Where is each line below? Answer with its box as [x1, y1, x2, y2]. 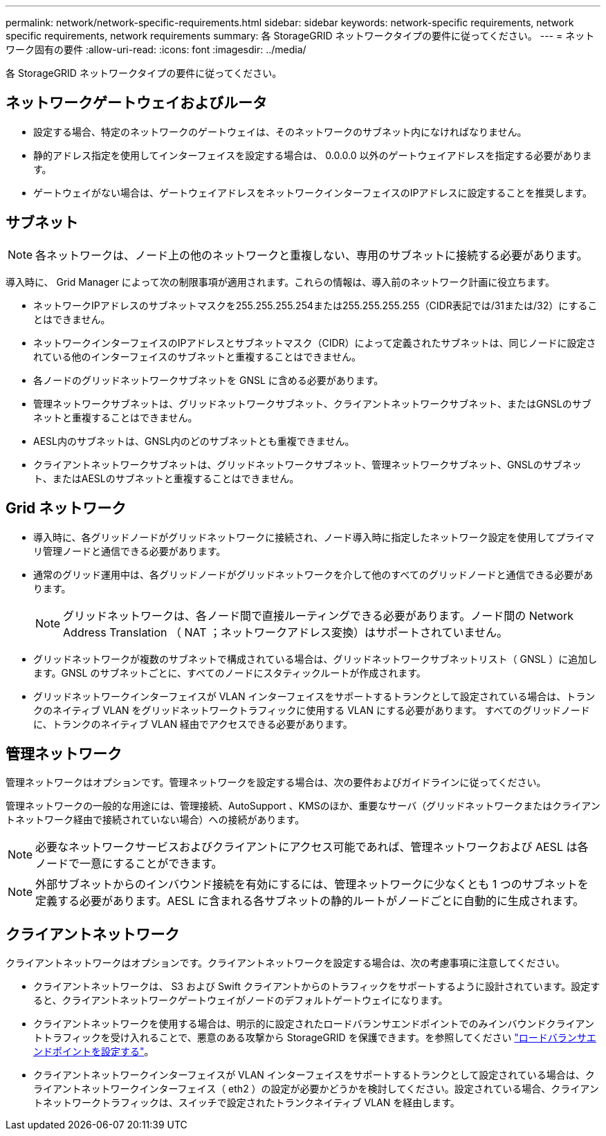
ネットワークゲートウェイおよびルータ [6, 94, 267, 112]
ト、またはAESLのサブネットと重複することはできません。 [33, 472, 300, 484]
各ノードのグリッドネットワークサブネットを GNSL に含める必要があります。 [33, 374, 384, 386]
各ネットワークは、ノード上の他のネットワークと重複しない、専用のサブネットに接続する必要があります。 [35, 248, 588, 262]
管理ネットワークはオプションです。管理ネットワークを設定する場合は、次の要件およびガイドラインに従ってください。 [6, 776, 547, 789]
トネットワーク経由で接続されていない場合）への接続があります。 [6, 814, 305, 826]
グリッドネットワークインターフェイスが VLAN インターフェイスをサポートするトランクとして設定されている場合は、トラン [33, 690, 596, 702]
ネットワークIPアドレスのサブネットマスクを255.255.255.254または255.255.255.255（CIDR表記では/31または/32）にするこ [33, 299, 598, 311]
